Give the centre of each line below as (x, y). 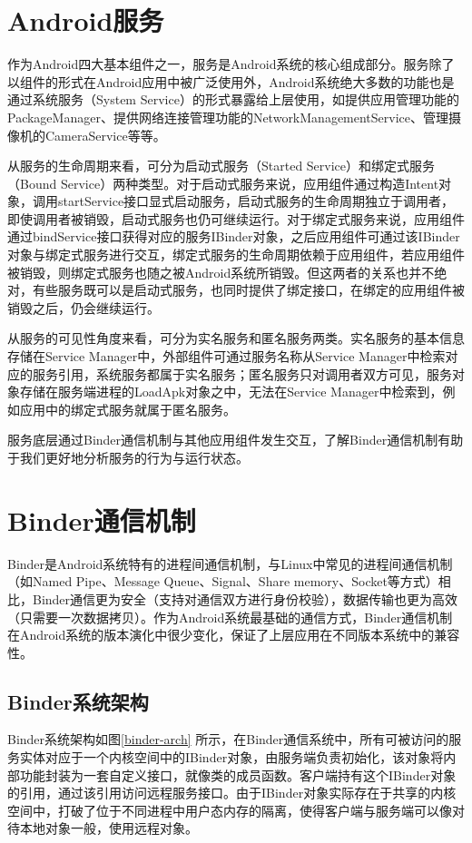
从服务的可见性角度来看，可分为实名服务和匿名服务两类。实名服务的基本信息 (236, 338)
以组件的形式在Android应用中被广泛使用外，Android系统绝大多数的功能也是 (231, 81)
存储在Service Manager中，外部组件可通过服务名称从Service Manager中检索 (226, 356)
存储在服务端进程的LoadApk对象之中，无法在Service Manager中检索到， (231, 392)
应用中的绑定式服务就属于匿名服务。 (128, 409)
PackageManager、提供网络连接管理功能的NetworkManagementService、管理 (228, 117)
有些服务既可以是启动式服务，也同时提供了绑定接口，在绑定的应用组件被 (248, 290)
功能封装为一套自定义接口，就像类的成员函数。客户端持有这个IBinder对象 (238, 774)
